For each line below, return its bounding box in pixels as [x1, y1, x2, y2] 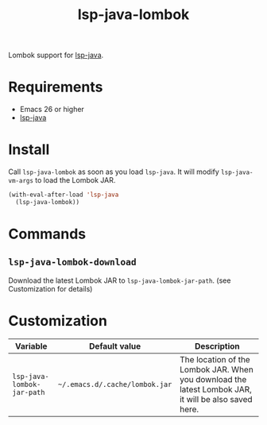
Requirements [8, 78, 103, 96]
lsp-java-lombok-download [8, 257, 137, 268]
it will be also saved [180, 393, 253, 404]
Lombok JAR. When [180, 364, 254, 375]
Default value [88, 340, 141, 351]
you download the [180, 373, 247, 384]
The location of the [180, 354, 250, 365]
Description [194, 340, 240, 351]
